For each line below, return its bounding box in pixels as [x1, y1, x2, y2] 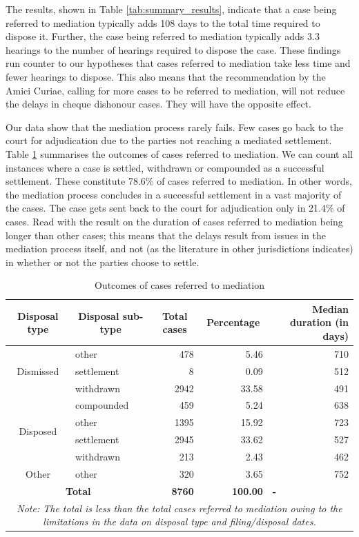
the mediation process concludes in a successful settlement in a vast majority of [6, 187, 342, 201]
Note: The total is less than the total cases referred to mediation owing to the [17, 500, 342, 515]
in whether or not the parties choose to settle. [6, 254, 200, 269]
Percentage [206, 315, 260, 330]
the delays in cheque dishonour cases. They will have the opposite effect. [6, 97, 311, 111]
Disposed [19, 423, 57, 438]
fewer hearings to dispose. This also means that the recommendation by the [6, 69, 326, 83]
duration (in [289, 315, 349, 330]
